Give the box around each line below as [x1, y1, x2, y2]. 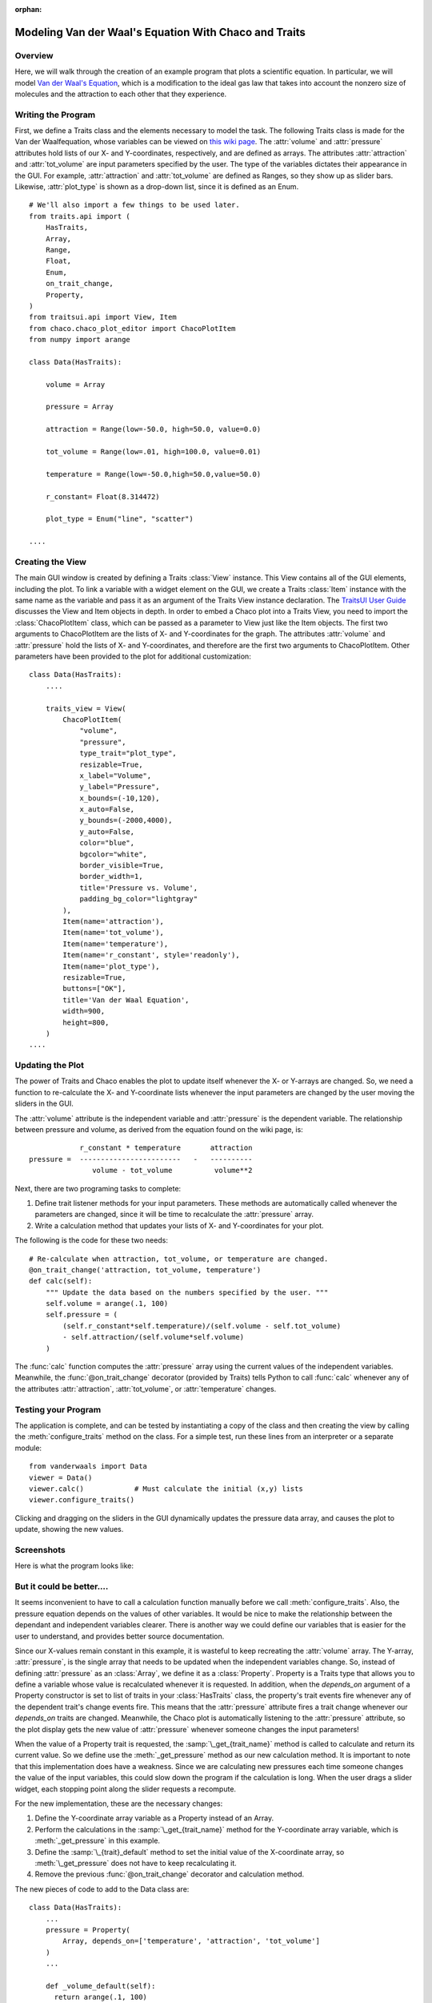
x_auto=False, [79, 805, 135, 814]
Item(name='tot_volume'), [62, 928, 164, 937]
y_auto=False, [79, 827, 135, 836]
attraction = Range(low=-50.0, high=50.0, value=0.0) [45, 425, 262, 434]
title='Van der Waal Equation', [62, 995, 190, 1005]
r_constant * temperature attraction [79, 1143, 253, 1153]
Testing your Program [14, 1404, 102, 1415]
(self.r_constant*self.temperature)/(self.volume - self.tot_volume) [62, 1321, 342, 1330]
